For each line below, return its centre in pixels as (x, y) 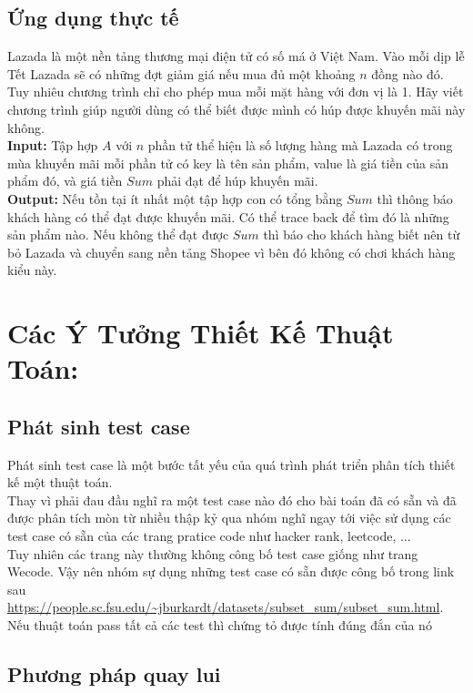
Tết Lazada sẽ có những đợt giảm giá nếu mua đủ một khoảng (181, 73)
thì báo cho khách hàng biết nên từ (362, 234)
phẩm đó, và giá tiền (65, 181)
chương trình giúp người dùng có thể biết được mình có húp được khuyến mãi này (236, 109)
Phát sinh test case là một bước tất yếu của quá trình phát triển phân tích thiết (231, 464)
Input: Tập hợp (53, 145)
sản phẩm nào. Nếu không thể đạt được (118, 234)
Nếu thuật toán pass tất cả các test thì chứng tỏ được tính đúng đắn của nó (220, 625)
